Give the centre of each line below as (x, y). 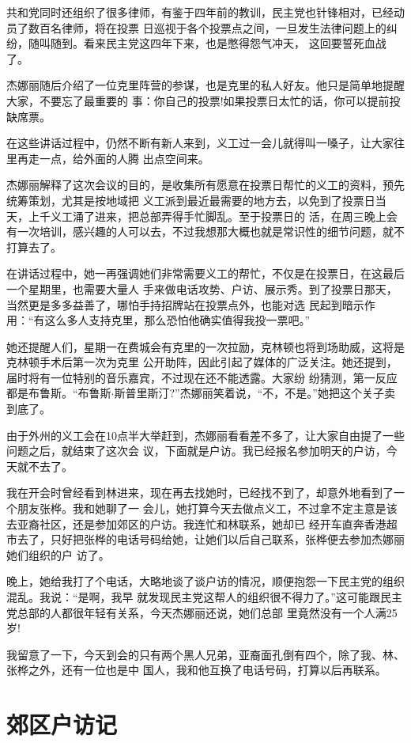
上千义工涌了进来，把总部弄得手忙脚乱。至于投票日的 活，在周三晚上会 (213, 216)
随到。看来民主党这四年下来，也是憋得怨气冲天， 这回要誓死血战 (218, 43)
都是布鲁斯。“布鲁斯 (59, 393)
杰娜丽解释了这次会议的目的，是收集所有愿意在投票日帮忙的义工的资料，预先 (205, 185)
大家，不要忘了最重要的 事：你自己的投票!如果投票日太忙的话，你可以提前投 (204, 100)
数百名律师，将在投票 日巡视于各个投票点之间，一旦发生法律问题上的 (207, 27)
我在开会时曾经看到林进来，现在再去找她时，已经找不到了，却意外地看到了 (200, 493)
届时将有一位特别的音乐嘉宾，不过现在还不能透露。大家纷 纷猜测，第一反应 (202, 377)
